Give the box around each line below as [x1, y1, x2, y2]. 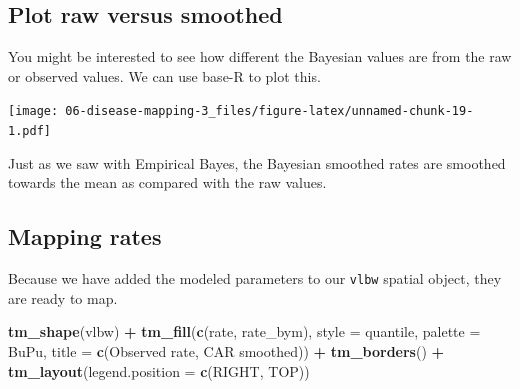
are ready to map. [8, 287, 118, 308]
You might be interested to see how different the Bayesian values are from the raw [8, 46, 512, 67]
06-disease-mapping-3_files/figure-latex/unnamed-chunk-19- [65, 104, 474, 119]
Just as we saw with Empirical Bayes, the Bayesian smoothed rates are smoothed [8, 152, 506, 173]
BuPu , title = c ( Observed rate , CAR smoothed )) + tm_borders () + [8, 340, 445, 361]
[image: [8, 104, 59, 119]
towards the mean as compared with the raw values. [8, 172, 327, 193]
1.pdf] [8, 124, 51, 139]
